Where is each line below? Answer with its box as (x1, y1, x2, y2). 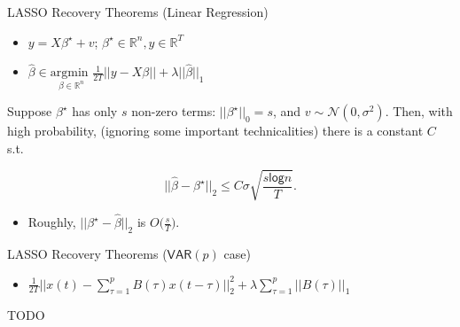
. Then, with (385, 102, 453, 121)
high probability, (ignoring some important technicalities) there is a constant (7, 121, 424, 140)
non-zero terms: (131, 102, 216, 121)
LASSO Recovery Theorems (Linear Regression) (7, 3, 269, 20)
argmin (50, 66, 89, 80)
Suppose (7, 102, 52, 121)
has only (72, 102, 118, 121)
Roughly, (27, 213, 76, 231)
